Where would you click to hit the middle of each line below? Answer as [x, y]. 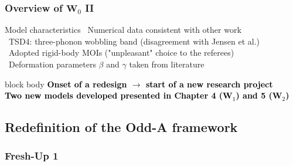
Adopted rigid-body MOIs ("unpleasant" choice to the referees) [121, 52]
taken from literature [167, 64]
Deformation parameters [52, 64]
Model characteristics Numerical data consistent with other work [123, 30]
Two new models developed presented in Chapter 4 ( [114, 95]
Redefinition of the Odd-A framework [121, 127]
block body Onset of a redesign [66, 84]
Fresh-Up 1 [32, 156]
